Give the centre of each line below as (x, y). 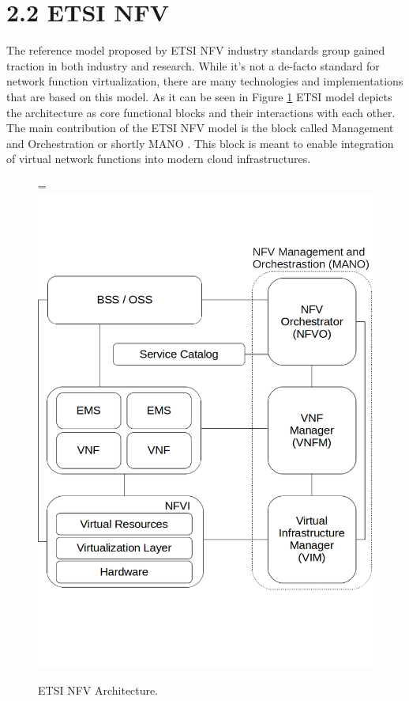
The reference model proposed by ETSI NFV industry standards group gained (196, 50)
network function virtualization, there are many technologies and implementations (205, 81)
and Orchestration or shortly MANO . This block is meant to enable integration (200, 143)
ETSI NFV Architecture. (98, 690)
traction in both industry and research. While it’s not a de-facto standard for (193, 65)
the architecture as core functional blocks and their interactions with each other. (201, 112)
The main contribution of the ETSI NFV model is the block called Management (200, 128)
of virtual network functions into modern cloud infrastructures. (159, 159)
